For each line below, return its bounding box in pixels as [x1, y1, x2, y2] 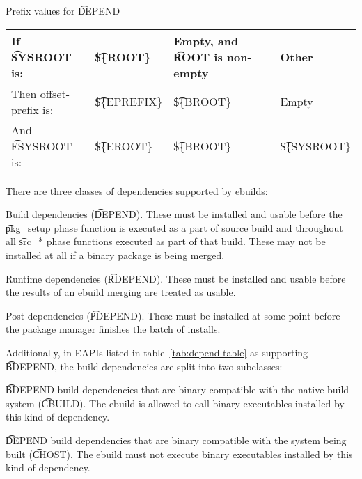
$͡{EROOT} [95, 137, 153, 154]
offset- [40, 85, 70, 102]
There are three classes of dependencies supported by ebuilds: [6, 183, 268, 198]
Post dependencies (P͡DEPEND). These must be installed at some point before [6, 308, 340, 322]
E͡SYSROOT [11, 137, 72, 154]
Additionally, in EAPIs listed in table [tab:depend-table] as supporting [6, 345, 308, 359]
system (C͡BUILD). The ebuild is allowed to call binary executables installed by [6, 395, 345, 410]
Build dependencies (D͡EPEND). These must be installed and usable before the [6, 207, 343, 221]
